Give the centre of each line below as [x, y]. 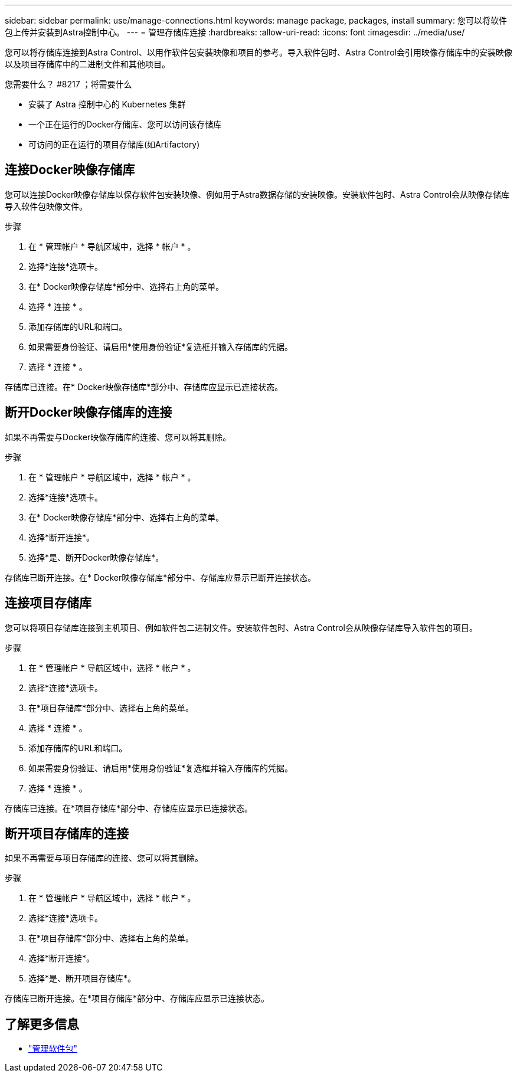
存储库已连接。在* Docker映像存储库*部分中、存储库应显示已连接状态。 [144, 387]
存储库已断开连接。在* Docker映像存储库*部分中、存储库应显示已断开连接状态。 [161, 577]
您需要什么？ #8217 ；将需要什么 [68, 84]
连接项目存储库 [48, 603]
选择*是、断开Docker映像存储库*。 [96, 557]
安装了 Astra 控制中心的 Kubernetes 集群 [107, 104]
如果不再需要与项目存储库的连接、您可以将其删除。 [104, 858]
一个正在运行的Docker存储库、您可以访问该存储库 [125, 124]
